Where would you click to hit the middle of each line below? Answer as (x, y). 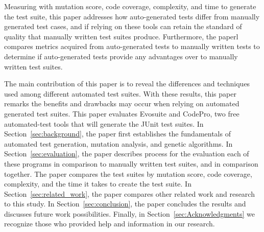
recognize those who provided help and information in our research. (110, 224)
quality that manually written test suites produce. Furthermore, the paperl (121, 36)
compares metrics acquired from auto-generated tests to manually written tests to (132, 46)
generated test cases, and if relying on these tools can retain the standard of (123, 26)
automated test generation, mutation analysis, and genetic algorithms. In (118, 143)
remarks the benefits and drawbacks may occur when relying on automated (122, 103)
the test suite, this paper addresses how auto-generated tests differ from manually (132, 16)
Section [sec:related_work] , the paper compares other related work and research (129, 193)
